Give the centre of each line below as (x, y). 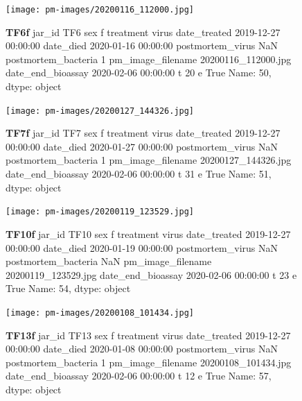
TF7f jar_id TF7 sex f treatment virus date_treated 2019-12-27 (143, 133)
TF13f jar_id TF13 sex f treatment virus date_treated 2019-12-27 (148, 335)
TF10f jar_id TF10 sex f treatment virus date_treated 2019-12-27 (148, 233)
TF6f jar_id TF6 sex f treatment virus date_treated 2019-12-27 (143, 32)
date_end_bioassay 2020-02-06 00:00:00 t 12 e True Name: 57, (139, 376)
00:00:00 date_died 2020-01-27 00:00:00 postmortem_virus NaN (142, 146)
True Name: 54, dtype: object (68, 288)
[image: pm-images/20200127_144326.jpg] (100, 111)
